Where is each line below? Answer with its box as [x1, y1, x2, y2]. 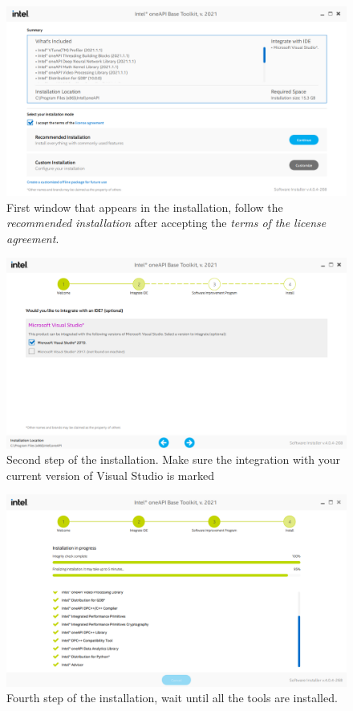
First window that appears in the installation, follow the [6, 198, 283, 215]
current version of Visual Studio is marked [6, 466, 215, 483]
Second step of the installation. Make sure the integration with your [6, 451, 341, 468]
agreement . [6, 230, 59, 246]
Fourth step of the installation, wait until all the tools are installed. [6, 689, 338, 706]
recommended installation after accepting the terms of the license [6, 214, 327, 231]
